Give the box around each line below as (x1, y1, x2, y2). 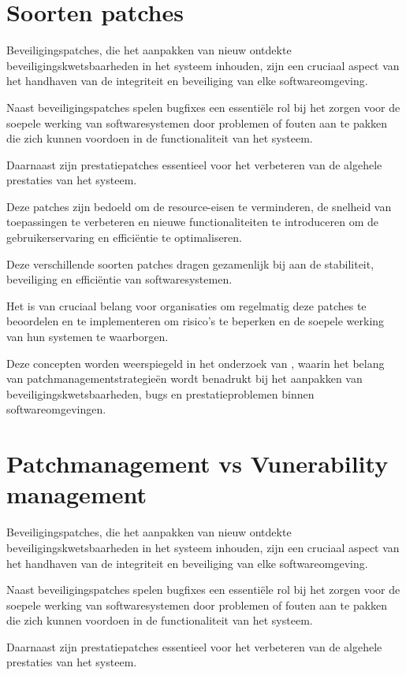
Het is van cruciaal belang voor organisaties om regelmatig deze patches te (6, 297, 367, 313)
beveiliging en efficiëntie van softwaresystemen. (6, 271, 233, 287)
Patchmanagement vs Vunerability (6, 447, 389, 480)
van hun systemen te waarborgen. (6, 328, 169, 345)
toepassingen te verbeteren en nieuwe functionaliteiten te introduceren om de (6, 213, 379, 230)
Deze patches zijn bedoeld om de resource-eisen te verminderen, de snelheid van (6, 198, 392, 214)
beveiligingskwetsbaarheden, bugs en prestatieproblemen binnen (6, 385, 315, 402)
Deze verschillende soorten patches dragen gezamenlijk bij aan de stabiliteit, (6, 255, 374, 272)
